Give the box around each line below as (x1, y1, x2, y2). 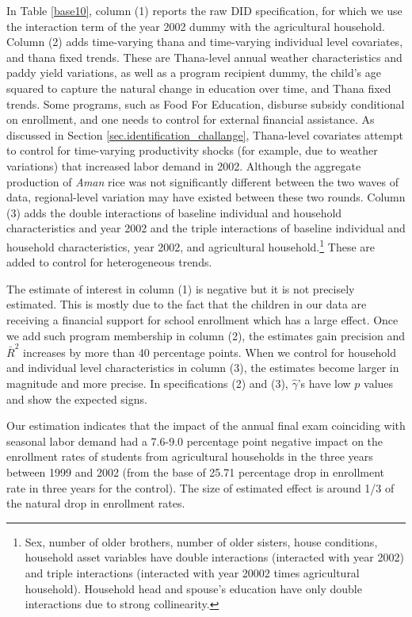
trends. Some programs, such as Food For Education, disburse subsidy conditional (6, 95, 405, 112)
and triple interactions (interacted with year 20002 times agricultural (25, 564, 360, 581)
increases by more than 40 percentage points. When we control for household (22, 343, 397, 360)
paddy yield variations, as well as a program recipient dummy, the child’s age (6, 64, 381, 81)
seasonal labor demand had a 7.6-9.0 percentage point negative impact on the (6, 432, 383, 449)
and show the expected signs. (6, 390, 147, 407)
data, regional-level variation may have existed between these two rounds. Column (6, 189, 406, 205)
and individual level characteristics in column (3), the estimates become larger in (6, 359, 399, 376)
